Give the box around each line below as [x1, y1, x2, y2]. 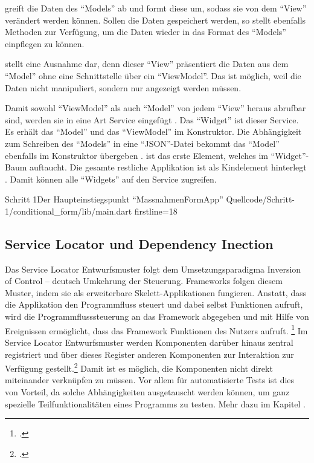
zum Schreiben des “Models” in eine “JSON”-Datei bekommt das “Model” [5, 137, 280, 149]
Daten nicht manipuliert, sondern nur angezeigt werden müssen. [5, 81, 242, 94]
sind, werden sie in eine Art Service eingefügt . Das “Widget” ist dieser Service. [5, 113, 299, 126]
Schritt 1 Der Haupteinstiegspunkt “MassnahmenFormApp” [5, 193, 223, 206]
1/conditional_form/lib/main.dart [5, 204, 132, 217]
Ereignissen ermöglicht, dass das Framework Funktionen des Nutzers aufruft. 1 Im [5, 322, 308, 337]
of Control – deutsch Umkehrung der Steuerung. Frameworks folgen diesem [5, 274, 283, 287]
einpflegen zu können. [5, 37, 85, 50]
